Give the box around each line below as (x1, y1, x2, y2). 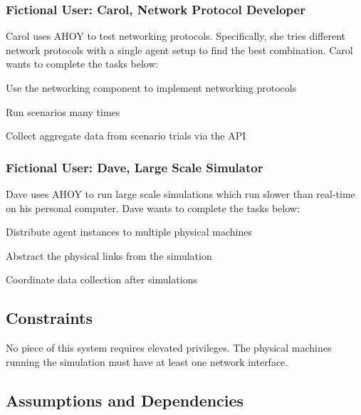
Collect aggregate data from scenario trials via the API (6, 128, 246, 143)
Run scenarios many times (6, 104, 120, 119)
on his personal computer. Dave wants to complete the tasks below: (6, 200, 300, 215)
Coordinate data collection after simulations (6, 272, 197, 287)
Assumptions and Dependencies (6, 389, 244, 411)
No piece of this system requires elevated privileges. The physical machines (6, 340, 332, 355)
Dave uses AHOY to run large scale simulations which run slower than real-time (6, 187, 355, 201)
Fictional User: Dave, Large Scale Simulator (6, 158, 263, 176)
